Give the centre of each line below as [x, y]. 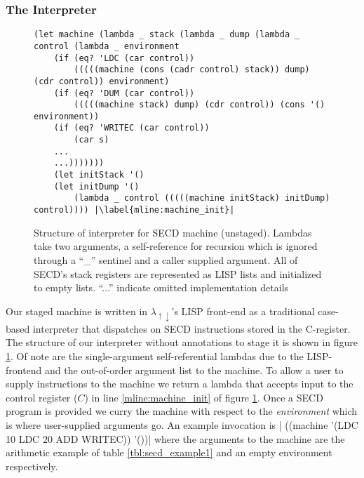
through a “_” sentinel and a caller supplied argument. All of [166, 259]
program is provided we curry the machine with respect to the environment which [182, 411]
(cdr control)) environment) [102, 81]
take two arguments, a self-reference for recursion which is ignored [176, 246]
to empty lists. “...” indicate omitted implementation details [161, 287]
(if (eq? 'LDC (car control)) [124, 58]
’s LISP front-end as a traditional [243, 311]
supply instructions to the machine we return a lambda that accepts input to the [180, 384]
